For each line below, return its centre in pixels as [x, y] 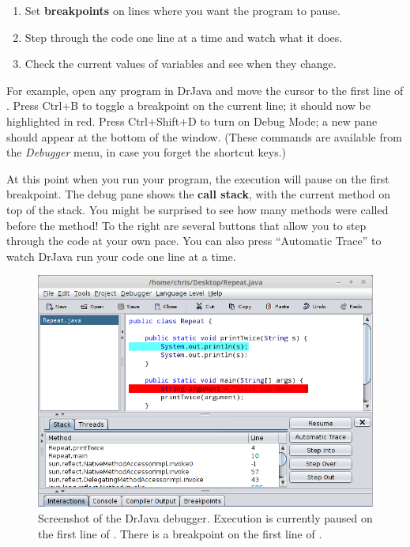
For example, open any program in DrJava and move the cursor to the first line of [205, 90]
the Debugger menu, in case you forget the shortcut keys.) [146, 152]
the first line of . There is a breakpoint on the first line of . [180, 533]
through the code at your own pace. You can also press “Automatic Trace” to [194, 241]
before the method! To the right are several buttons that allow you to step [186, 225]
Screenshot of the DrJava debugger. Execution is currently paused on [205, 518]
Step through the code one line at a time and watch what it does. [184, 37]
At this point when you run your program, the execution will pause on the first [198, 178]
